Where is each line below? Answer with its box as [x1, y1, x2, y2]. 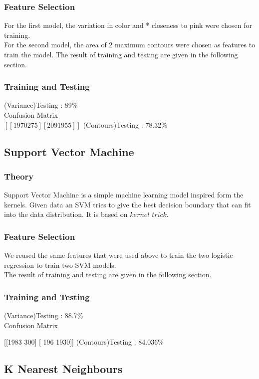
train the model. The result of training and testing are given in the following [4, 49, 238, 59]
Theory [4, 170, 34, 182]
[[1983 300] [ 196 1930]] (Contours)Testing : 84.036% [4, 337, 164, 347]
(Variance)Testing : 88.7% [4, 310, 83, 321]
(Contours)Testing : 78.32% [83, 119, 167, 130]
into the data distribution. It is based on [4, 209, 128, 219]
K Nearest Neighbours [4, 361, 123, 377]
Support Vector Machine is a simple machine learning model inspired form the [4, 189, 244, 200]
